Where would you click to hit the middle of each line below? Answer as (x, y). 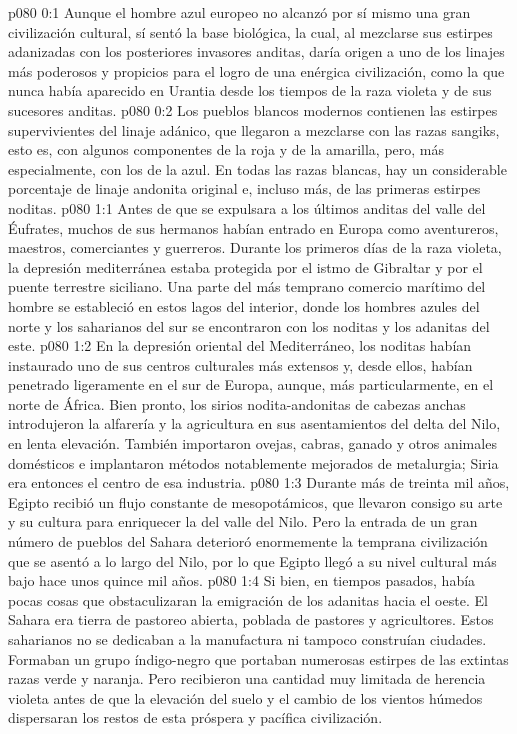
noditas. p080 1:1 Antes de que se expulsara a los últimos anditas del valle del (247, 207)
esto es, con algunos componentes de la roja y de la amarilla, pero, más (226, 149)
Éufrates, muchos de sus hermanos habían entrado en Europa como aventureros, (253, 227)
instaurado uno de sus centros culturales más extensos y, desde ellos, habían (240, 364)
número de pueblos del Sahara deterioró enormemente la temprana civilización (248, 541)
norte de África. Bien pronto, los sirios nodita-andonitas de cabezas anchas (237, 403)
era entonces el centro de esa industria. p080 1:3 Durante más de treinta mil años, (259, 482)
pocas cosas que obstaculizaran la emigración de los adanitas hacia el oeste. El (248, 599)
